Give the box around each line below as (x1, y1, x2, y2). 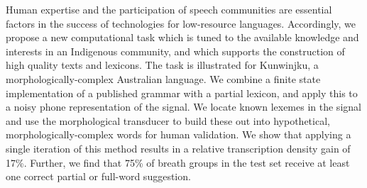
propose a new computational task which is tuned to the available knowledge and (6, 30, 359, 45)
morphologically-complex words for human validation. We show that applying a (6, 127, 351, 142)
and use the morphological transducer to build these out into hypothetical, (6, 113, 330, 128)
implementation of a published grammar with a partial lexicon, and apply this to (6, 85, 358, 100)
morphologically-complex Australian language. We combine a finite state (6, 71, 321, 86)
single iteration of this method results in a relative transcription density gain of (6, 140, 351, 155)
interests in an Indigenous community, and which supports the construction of (6, 43, 345, 58)
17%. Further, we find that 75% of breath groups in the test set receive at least (6, 155, 350, 170)
